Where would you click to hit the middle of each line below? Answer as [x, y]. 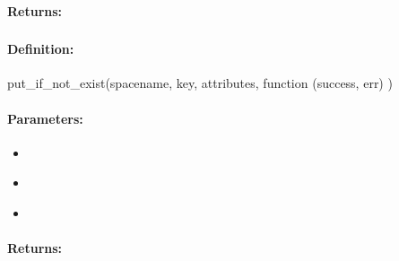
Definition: [41, 49]
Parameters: [45, 118]
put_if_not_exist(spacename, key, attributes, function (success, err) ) [200, 83]
